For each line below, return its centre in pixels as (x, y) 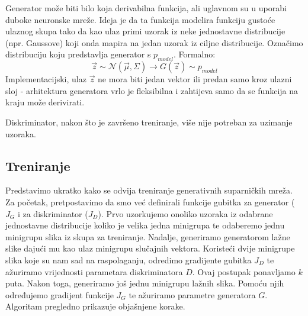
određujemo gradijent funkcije (60, 294)
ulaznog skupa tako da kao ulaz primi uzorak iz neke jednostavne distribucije (145, 31)
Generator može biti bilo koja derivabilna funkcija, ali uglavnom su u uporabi (146, 8)
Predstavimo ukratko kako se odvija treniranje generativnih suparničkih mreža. (149, 190)
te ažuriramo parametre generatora (192, 294)
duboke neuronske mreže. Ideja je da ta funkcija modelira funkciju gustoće (140, 19)
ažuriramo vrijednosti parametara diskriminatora (94, 271)
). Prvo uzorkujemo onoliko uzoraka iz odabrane (185, 213)
